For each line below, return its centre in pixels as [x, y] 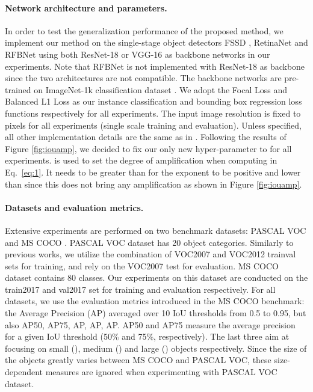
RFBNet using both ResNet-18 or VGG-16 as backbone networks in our [138, 54]
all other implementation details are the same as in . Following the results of [146, 137]
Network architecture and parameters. [86, 8]
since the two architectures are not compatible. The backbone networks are [143, 78]
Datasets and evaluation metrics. [74, 207]
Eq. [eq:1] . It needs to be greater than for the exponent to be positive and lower [153, 172]
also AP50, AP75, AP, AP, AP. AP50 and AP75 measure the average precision [150, 324]
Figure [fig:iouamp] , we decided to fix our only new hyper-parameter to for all [148, 148]
